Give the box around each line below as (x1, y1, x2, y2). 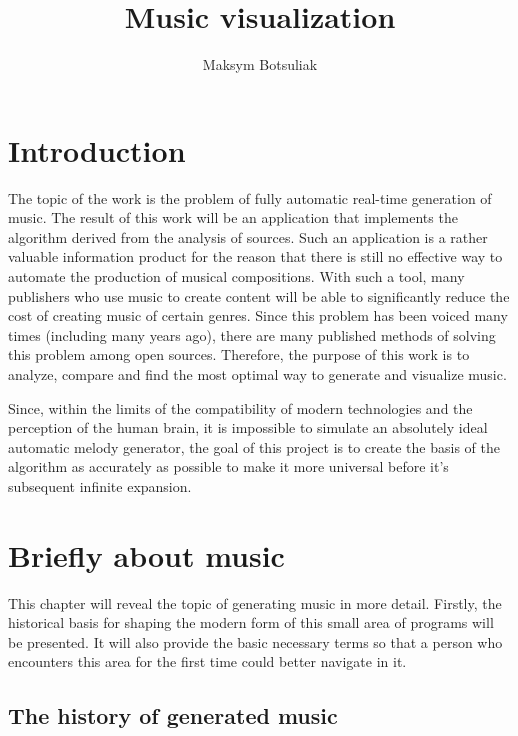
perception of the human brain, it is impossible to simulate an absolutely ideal (8, 417, 488, 438)
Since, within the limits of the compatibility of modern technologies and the (8, 397, 473, 418)
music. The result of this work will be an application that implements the (8, 207, 458, 228)
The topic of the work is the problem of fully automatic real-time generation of (8, 187, 492, 208)
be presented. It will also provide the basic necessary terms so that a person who (8, 631, 503, 652)
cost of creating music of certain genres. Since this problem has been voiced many (8, 305, 508, 326)
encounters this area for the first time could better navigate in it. (8, 651, 407, 672)
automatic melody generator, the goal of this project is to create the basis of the (8, 436, 500, 457)
